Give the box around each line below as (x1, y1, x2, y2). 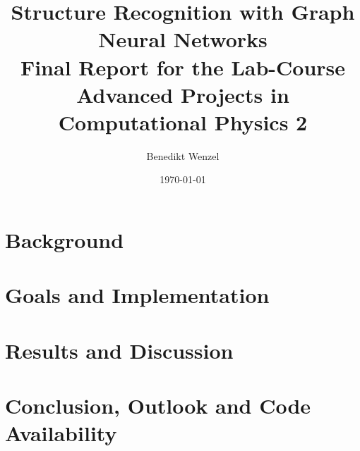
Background (5, 225, 124, 254)
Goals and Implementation (5, 280, 270, 309)
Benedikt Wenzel (146, 148, 220, 163)
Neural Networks (98, 25, 268, 54)
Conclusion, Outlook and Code (5, 391, 311, 420)
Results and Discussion (5, 335, 234, 364)
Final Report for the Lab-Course (20, 52, 346, 81)
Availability (5, 419, 117, 447)
